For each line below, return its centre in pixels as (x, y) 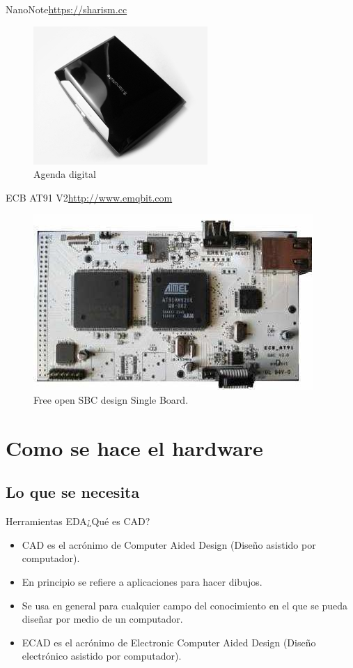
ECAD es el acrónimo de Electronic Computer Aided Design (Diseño (169, 642)
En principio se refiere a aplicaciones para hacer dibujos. (142, 581)
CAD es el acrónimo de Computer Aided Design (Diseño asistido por (169, 544)
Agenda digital (65, 174)
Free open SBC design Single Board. (111, 399)
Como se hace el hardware (134, 447)
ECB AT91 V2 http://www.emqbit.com (89, 197)
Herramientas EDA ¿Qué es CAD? (78, 521)
